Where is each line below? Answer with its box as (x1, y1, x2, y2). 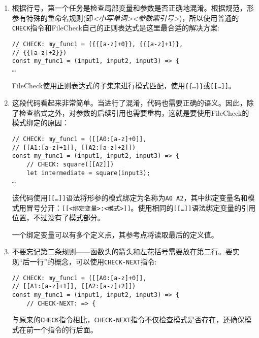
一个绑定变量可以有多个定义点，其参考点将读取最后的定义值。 (12, 229, 218, 240)
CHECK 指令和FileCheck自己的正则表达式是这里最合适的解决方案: (12, 22, 219, 33)
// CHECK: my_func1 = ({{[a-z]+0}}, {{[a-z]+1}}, (12, 40, 183, 48)
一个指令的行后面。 (33, 324, 98, 334)
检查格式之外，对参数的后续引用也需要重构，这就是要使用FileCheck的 (19, 107, 249, 118)
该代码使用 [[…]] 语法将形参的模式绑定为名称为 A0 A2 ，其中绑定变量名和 (12, 192, 248, 202)
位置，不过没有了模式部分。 (12, 212, 105, 223)
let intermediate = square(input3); (26, 169, 150, 177)
